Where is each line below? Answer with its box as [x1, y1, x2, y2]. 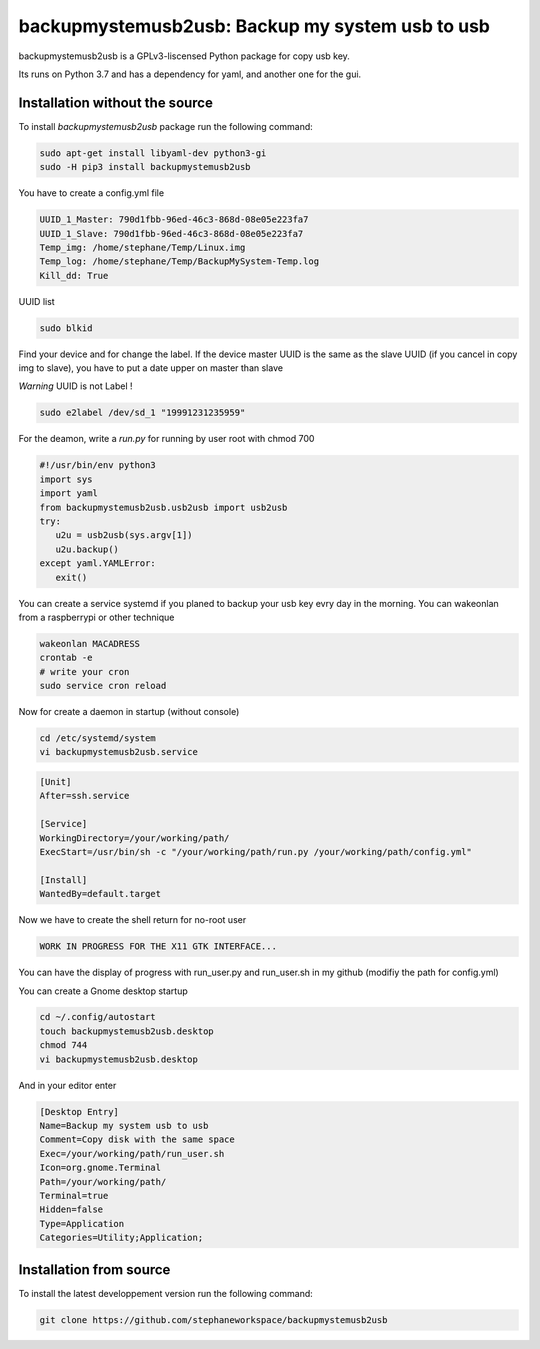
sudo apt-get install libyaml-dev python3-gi [39, 147, 267, 159]
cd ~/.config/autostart [39, 1011, 157, 1023]
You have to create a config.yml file [18, 187, 165, 199]
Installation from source [18, 1261, 171, 1278]
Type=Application [39, 1218, 125, 1229]
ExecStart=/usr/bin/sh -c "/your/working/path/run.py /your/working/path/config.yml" [39, 846, 472, 857]
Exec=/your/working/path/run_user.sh [39, 1148, 225, 1159]
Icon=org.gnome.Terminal [39, 1162, 162, 1174]
